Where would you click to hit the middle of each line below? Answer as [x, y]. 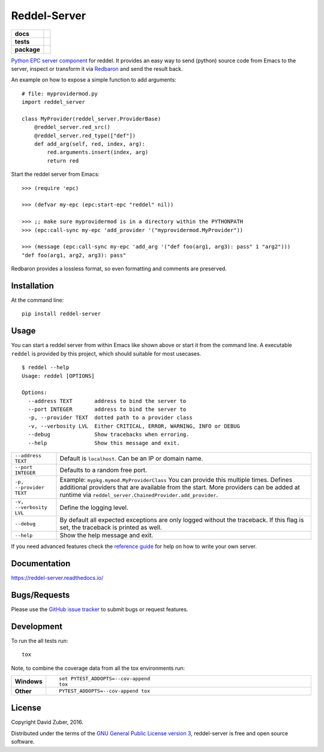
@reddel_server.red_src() [72, 127]
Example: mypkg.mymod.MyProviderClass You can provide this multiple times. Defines [176, 480]
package [27, 49]
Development [37, 626]
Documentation [41, 563]
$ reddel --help [46, 368]
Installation [32, 286]
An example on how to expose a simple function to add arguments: [94, 80]
